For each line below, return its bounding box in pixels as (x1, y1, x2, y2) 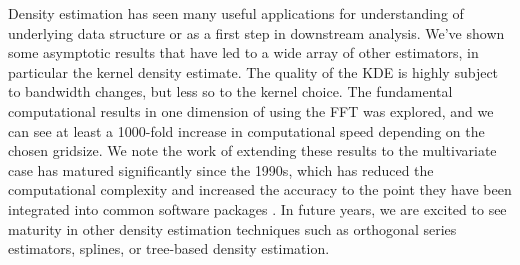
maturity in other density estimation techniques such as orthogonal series (8, 218, 457, 239)
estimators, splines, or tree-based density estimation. (8, 238, 330, 259)
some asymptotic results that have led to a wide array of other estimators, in (8, 42, 479, 63)
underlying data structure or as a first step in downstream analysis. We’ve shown (8, 22, 505, 43)
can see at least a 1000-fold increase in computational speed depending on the (8, 120, 485, 141)
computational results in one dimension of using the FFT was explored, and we (8, 100, 494, 121)
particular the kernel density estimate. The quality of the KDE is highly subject (8, 61, 499, 82)
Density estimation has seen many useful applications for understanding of (8, 3, 464, 23)
